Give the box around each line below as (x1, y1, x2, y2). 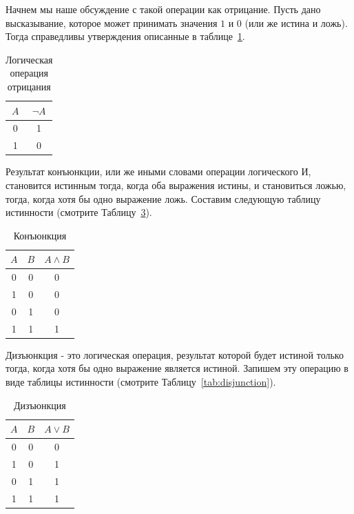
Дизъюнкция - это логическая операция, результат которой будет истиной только (6, 347, 344, 362)
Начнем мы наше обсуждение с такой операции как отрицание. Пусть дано (6, 2, 321, 16)
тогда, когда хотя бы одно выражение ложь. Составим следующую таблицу (6, 191, 321, 206)
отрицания (7, 79, 51, 93)
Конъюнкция (13, 228, 67, 242)
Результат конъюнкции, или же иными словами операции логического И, (6, 164, 311, 179)
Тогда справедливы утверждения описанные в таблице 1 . (6, 29, 245, 43)
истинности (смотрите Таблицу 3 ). (6, 205, 152, 219)
